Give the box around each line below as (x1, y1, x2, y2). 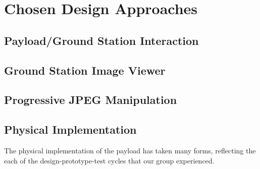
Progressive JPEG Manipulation (4, 92, 177, 107)
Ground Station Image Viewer (4, 62, 166, 78)
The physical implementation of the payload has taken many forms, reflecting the (4, 145, 256, 155)
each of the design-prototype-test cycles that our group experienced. (4, 155, 215, 165)
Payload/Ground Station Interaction (4, 32, 199, 48)
